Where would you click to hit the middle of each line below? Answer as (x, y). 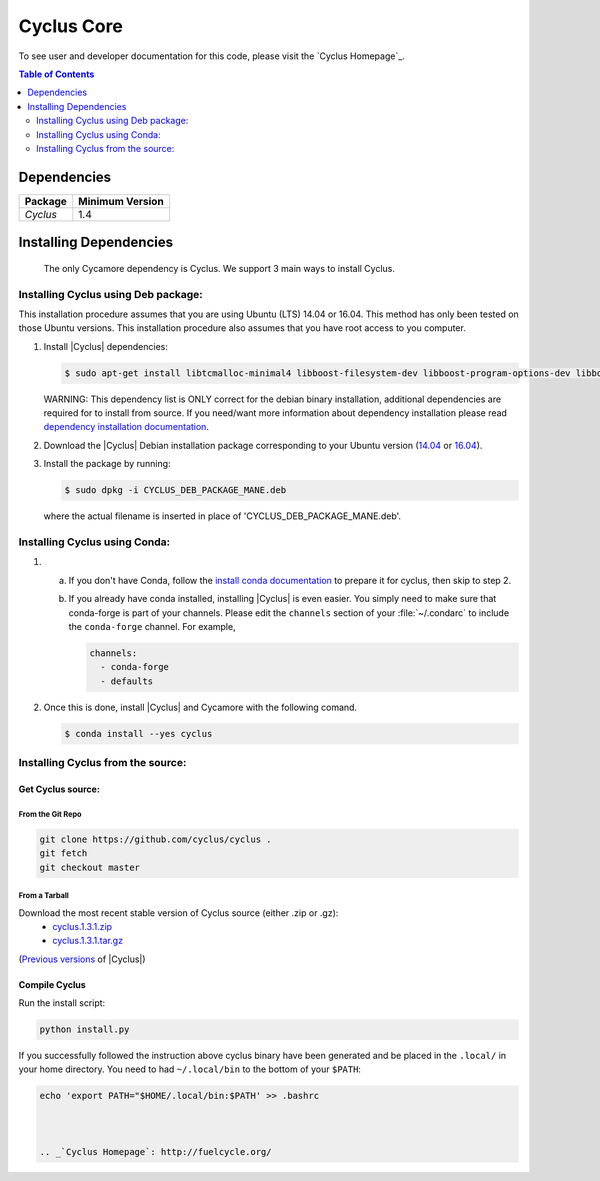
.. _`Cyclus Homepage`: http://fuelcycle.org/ (155, 1152)
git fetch (63, 853)
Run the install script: (62, 1003)
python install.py (84, 1029)
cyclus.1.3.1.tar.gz (88, 941)
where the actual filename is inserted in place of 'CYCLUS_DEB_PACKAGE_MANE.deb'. (222, 516)
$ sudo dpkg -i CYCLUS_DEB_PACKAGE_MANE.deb (175, 490)
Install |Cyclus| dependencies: (106, 346)
